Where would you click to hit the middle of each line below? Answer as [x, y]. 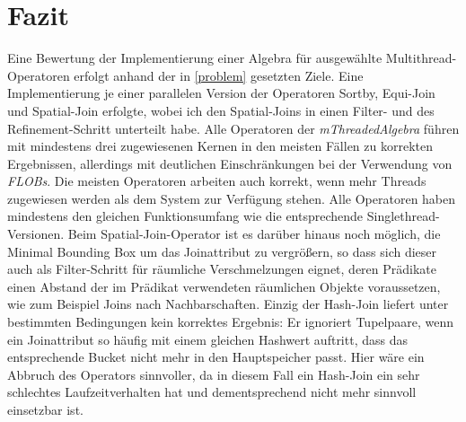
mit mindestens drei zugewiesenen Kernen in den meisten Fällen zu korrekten [220, 146]
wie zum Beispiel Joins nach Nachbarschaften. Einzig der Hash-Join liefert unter [228, 304]
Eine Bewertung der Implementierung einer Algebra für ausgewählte [195, 58]
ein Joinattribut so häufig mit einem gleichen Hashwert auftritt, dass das [207, 339]
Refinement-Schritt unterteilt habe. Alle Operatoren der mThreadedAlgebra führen [233, 128]
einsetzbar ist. [45, 409]
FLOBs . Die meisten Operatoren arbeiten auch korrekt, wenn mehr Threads [217, 181]
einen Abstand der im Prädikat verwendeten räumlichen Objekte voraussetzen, [224, 286]
